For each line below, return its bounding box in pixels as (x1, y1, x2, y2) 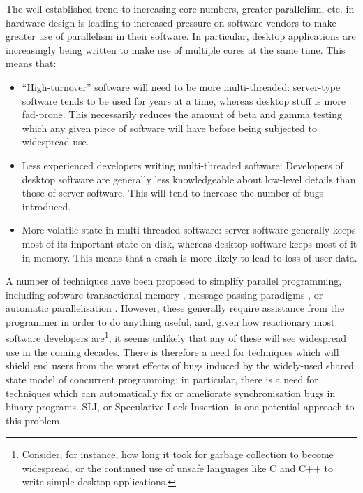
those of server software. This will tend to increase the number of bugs (22, 185, 324, 200)
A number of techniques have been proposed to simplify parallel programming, (6, 273, 342, 288)
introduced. (22, 199, 71, 213)
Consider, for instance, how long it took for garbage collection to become (22, 447, 334, 462)
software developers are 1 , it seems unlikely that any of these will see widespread (6, 329, 346, 345)
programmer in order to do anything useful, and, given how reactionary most (6, 314, 335, 329)
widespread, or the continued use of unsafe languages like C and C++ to (22, 460, 334, 475)
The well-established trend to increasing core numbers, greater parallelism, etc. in (6, 1, 355, 15)
